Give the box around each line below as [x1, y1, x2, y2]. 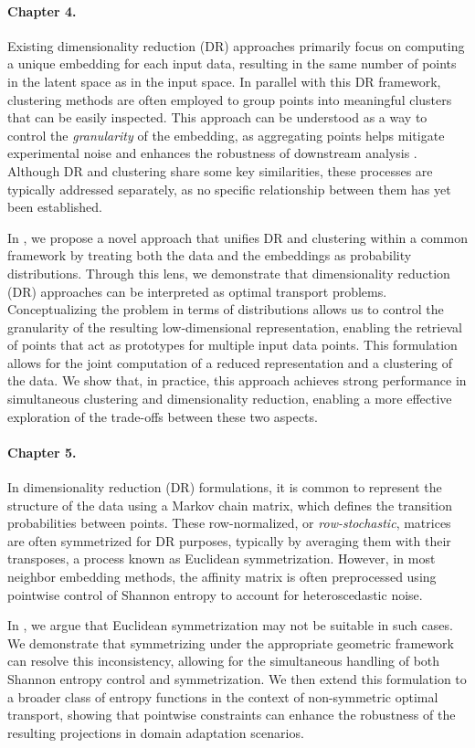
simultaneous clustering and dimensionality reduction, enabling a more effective [7, 389, 452, 408]
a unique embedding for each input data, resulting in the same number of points [7, 54, 457, 73]
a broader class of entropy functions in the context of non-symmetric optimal [7, 687, 438, 706]
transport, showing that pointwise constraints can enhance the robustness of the [7, 705, 456, 724]
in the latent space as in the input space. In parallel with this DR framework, [7, 71, 441, 90]
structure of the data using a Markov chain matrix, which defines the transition [7, 495, 453, 514]
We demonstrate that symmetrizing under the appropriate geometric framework [7, 633, 454, 652]
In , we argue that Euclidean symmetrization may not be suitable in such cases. [7, 616, 453, 635]
